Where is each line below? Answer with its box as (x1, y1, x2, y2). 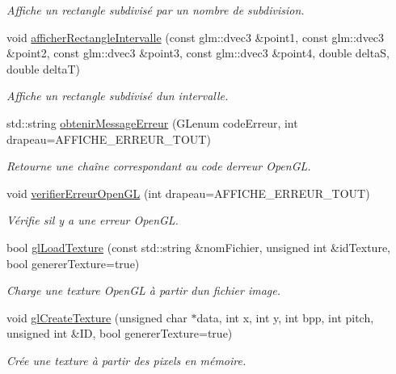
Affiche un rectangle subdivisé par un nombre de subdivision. (6, 2, 305, 18)
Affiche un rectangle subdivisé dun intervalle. (6, 87, 229, 104)
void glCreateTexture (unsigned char (6, 309, 187, 326)
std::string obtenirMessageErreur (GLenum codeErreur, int (6, 114, 298, 131)
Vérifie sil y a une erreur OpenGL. (6, 212, 179, 229)
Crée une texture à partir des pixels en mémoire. (6, 351, 246, 368)
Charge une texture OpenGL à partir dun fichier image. (6, 282, 281, 299)
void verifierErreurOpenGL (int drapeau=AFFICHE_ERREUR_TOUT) (6, 184, 370, 201)
